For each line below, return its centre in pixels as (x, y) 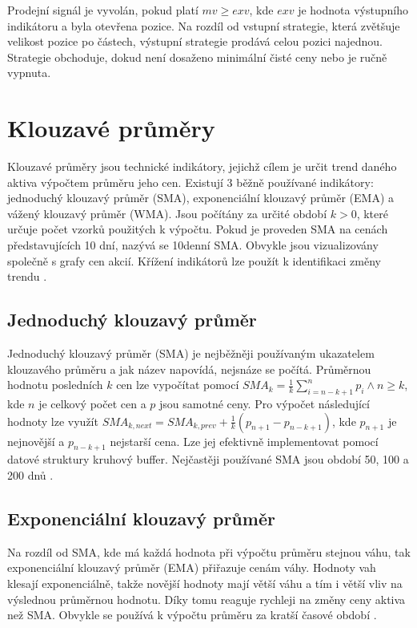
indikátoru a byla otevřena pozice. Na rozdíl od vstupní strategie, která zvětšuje (204, 25)
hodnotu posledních (55, 385)
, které (372, 213)
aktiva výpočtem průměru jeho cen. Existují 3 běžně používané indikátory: (190, 182)
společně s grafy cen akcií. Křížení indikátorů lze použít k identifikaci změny (194, 260)
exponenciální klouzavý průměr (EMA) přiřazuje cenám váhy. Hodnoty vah (192, 567)
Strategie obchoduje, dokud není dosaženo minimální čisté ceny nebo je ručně (197, 57)
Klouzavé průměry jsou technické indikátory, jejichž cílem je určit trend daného (202, 166)
